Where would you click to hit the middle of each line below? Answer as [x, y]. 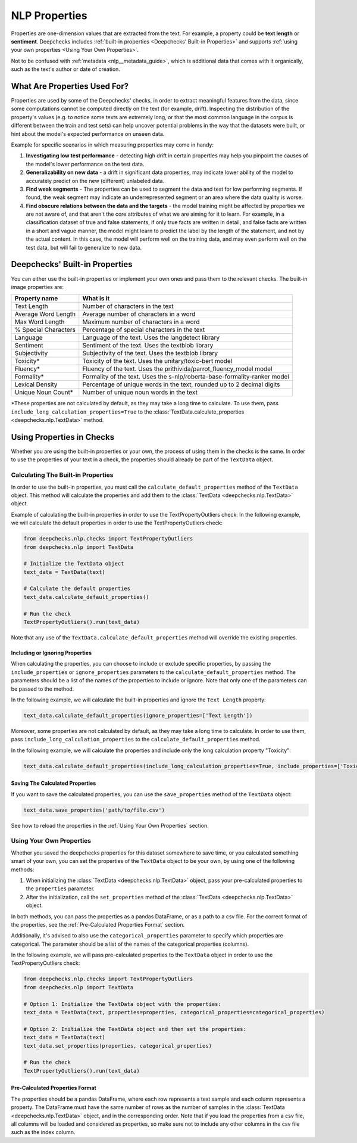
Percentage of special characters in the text [144, 330]
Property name [36, 299]
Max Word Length [40, 322]
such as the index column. [43, 1132]
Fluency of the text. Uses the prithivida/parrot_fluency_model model [177, 369]
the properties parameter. [60, 889]
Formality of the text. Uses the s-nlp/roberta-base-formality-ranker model [186, 377]
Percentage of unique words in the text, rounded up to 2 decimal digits [181, 384]
